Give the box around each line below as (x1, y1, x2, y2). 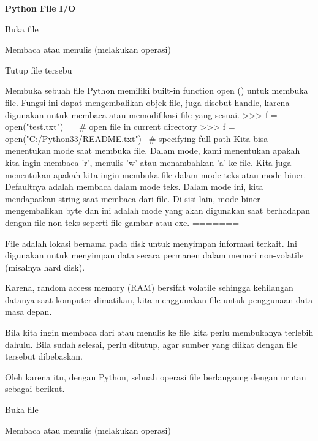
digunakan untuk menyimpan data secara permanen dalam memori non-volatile (5, 249, 304, 262)
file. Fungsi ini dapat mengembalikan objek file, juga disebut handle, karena (5, 96, 290, 108)
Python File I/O (5, 2, 76, 14)
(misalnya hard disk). (5, 260, 85, 273)
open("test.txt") (5, 120, 64, 133)
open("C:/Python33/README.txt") (5, 132, 142, 145)
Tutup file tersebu (5, 63, 72, 76)
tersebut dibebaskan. (5, 350, 83, 363)
